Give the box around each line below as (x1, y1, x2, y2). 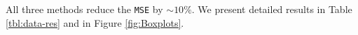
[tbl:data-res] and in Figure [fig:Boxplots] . (6, 15, 184, 30)
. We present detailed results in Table (191, 2, 352, 16)
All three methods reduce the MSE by (6, 2, 163, 16)
